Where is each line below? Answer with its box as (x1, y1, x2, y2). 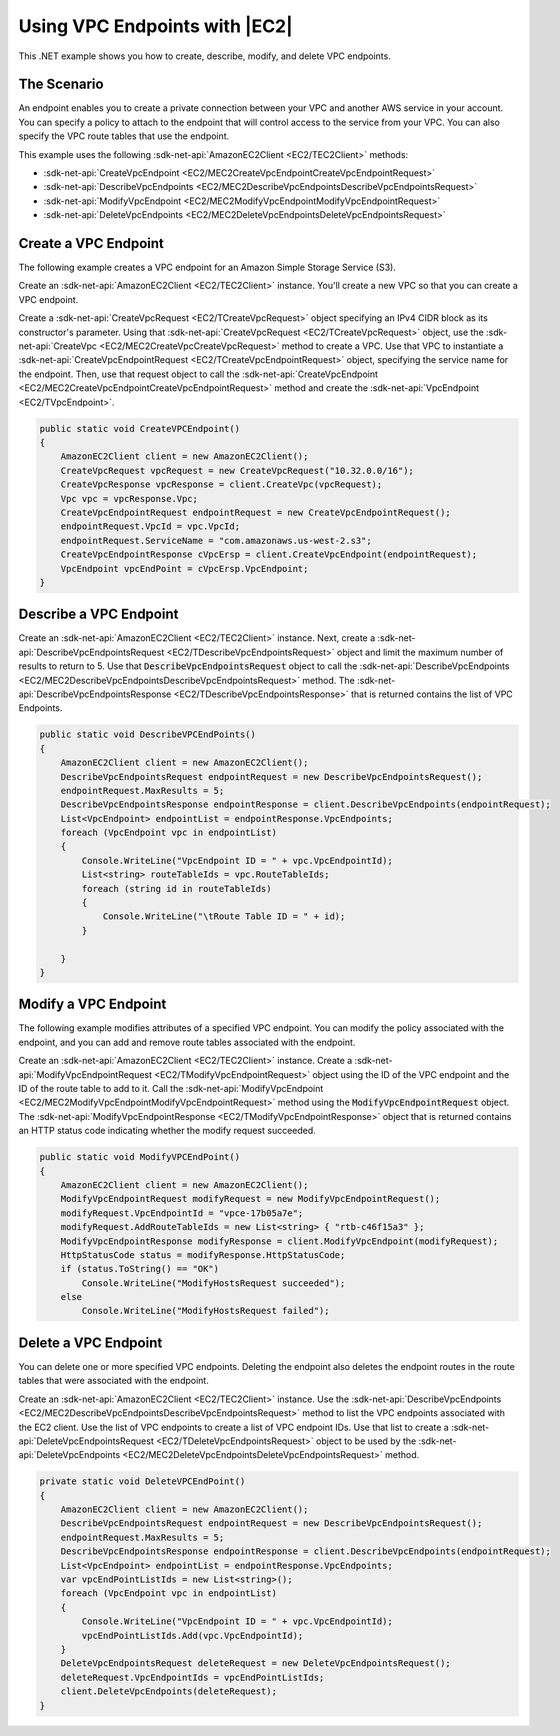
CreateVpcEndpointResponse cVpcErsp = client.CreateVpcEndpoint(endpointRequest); (60, 549, 478, 560)
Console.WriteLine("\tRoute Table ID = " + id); (102, 911, 346, 922)
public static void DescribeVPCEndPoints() (39, 729, 257, 740)
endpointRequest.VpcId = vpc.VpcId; (60, 521, 240, 532)
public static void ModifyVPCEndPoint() (39, 1151, 240, 1163)
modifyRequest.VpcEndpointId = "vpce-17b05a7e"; (60, 1207, 304, 1219)
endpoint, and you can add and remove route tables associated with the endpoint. (18, 1036, 356, 1048)
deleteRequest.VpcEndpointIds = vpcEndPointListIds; (60, 1671, 325, 1683)
